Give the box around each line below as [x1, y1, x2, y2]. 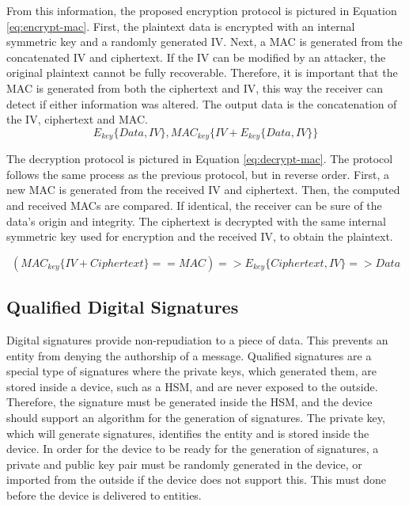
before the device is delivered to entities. [6, 486, 202, 503]
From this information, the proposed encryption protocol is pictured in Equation [6, 2, 397, 18]
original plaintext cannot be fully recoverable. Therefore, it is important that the [6, 64, 398, 81]
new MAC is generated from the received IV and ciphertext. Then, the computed [6, 181, 400, 198]
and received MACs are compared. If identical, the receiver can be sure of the [6, 196, 382, 213]
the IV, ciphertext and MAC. [6, 111, 148, 127]
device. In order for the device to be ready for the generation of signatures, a [6, 440, 379, 457]
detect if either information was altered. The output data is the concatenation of [6, 95, 397, 112]
